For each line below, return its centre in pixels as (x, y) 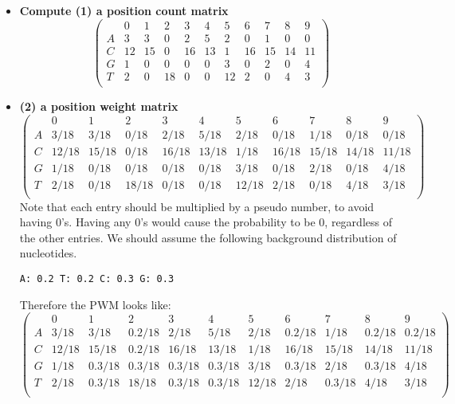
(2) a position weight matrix (99, 106)
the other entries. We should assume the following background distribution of (208, 237)
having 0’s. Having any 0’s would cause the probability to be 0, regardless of (206, 222)
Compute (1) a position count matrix (124, 10)
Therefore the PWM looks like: (95, 304)
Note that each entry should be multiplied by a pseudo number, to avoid (197, 206)
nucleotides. (48, 253)
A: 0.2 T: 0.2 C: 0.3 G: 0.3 (97, 279)
